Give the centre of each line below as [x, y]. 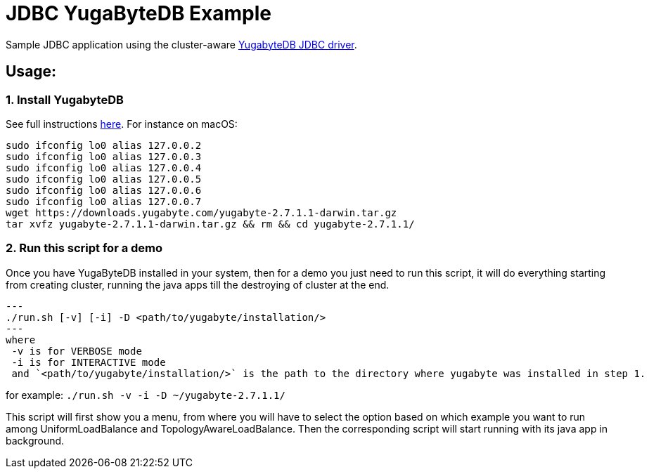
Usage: [31, 72]
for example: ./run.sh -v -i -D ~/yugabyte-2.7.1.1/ [146, 395]
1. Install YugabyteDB [65, 99]
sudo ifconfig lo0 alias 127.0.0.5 [104, 179]
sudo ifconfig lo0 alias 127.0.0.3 [104, 156]
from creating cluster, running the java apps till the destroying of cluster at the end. [198, 284]
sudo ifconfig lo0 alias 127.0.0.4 [104, 167]
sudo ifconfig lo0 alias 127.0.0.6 [104, 190]
